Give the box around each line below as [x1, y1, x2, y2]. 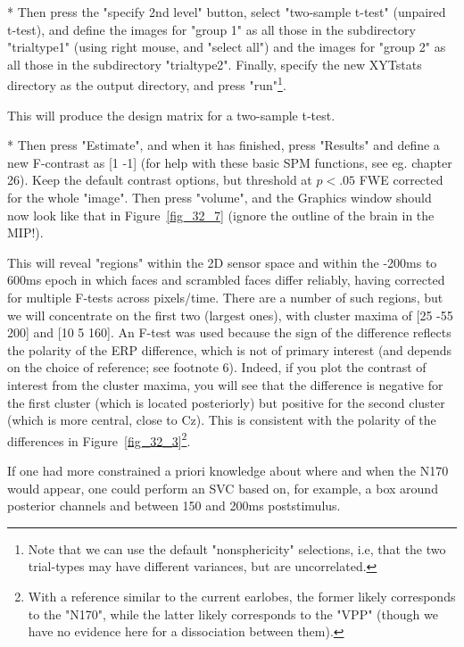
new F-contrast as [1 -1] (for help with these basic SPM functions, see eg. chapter [7, 153, 452, 171]
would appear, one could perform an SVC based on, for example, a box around [7, 478, 438, 497]
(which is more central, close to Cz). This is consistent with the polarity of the [7, 411, 436, 429]
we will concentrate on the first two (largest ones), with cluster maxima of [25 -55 [7, 305, 453, 324]
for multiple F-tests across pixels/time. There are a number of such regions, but [7, 287, 443, 306]
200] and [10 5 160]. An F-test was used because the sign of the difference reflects [7, 323, 452, 342]
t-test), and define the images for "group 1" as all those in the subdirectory [7, 20, 416, 38]
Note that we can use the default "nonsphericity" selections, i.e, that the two [28, 539, 446, 558]
